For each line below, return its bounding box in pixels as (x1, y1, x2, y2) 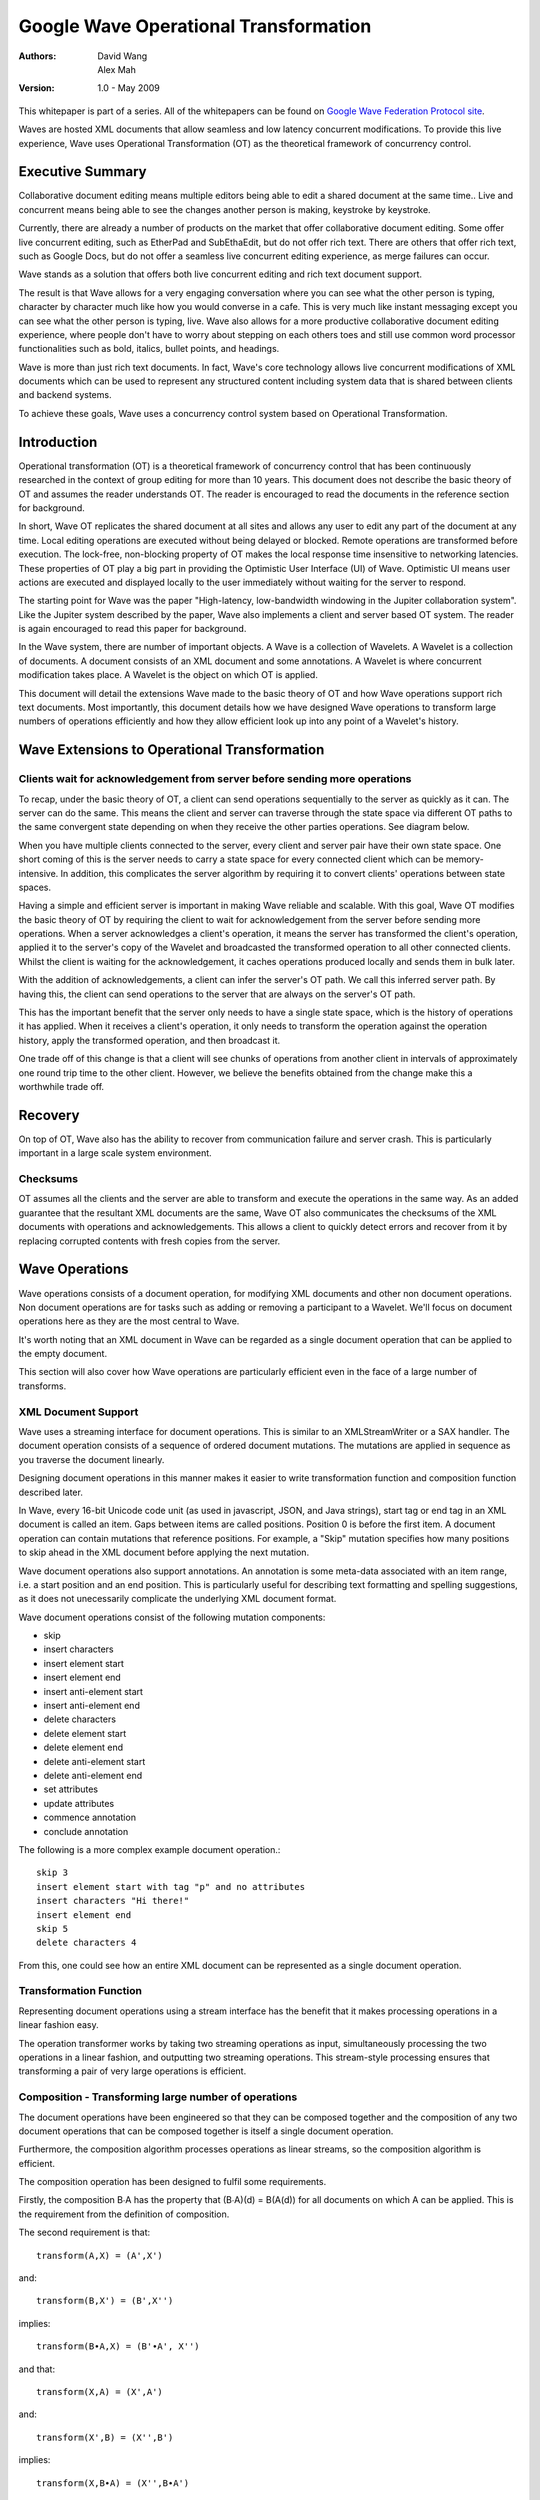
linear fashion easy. (18, 2019, 99, 2031)
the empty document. (18, 1348, 108, 1360)
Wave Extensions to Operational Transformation (18, 741, 325, 759)
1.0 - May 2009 (97, 82, 160, 94)
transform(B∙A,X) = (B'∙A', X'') (36, 2341, 200, 2352)
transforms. (18, 1380, 67, 1392)
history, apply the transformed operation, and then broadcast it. (18, 1034, 281, 1046)
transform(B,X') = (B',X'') (36, 2295, 174, 2307)
